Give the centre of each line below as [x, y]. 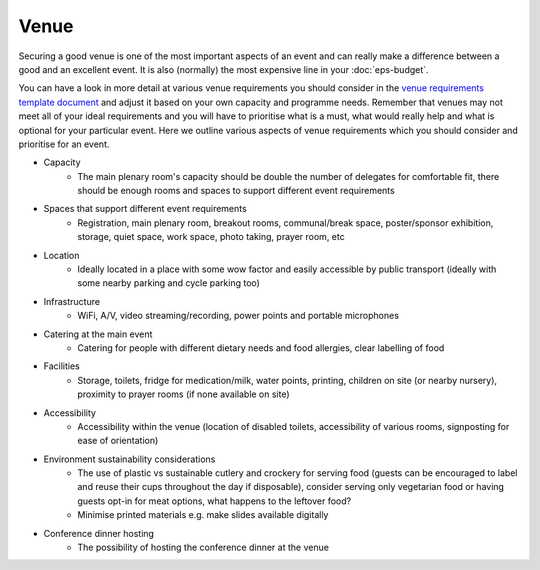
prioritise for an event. [64, 144]
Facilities [61, 366]
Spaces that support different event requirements [145, 209]
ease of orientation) [118, 441]
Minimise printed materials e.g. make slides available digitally [203, 515]
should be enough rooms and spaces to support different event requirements [236, 191]
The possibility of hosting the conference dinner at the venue [203, 547]
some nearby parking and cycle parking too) [168, 283]
